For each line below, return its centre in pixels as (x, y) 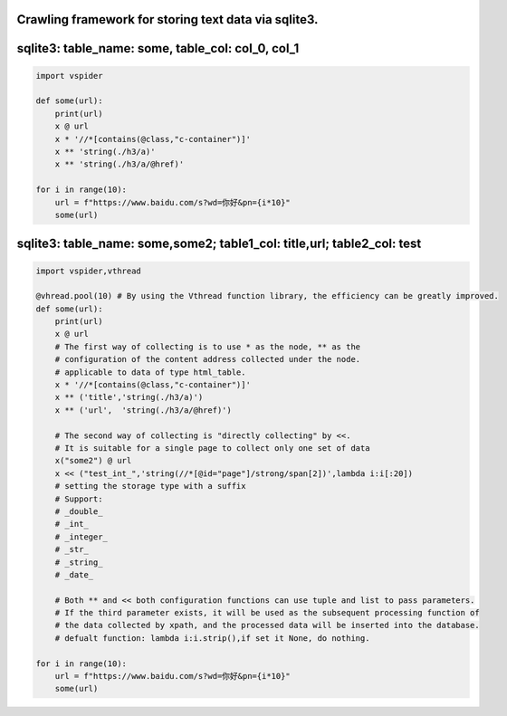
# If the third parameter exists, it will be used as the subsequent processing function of (267, 613)
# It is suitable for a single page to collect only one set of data (212, 448)
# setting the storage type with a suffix (150, 486)
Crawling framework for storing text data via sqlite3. (167, 19)
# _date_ (74, 574)
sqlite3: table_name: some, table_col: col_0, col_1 (158, 48)
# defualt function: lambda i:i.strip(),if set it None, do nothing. (212, 638)
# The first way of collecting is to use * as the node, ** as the (208, 347)
